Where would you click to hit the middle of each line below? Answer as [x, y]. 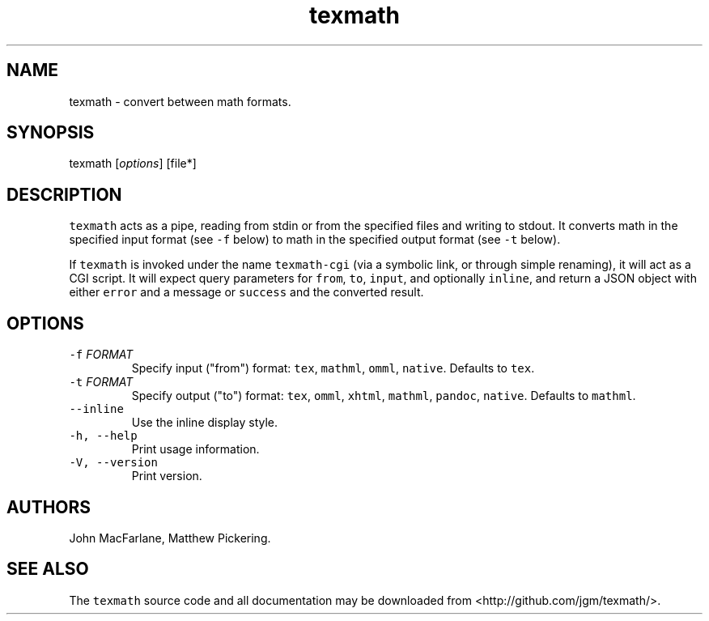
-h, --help [103, 436]
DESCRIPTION [64, 194]
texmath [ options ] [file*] [133, 164]
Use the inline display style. [205, 423]
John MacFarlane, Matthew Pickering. [170, 538]
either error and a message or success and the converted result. [246, 292]
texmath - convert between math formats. [180, 101]
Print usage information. [195, 449]
